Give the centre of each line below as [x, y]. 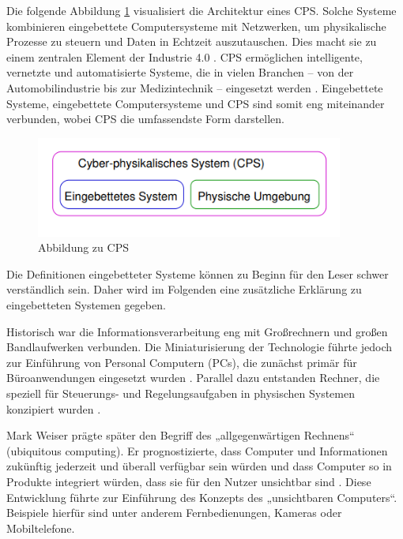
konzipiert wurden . [54, 408]
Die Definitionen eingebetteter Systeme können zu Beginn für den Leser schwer [198, 273]
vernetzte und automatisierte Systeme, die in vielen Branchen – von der [180, 72]
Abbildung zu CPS [83, 247]
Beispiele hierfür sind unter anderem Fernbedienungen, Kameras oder [174, 513]
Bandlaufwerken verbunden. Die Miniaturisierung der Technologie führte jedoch [200, 347]
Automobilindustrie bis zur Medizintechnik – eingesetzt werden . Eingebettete [195, 87]
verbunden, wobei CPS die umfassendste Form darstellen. [146, 119]
